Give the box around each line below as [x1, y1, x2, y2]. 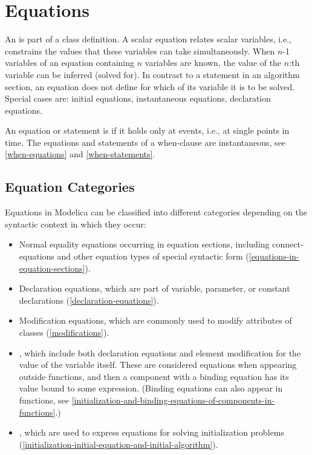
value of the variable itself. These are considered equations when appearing [19, 358, 297, 371]
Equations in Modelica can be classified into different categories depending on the [5, 206, 307, 218]
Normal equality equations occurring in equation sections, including [19, 238, 270, 250]
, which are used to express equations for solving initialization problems [19, 426, 284, 439]
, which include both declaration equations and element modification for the [19, 346, 301, 359]
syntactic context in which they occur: [5, 217, 146, 230]
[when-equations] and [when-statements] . [5, 148, 155, 160]
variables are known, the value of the [145, 56, 282, 69]
